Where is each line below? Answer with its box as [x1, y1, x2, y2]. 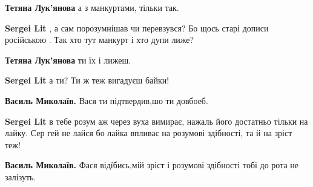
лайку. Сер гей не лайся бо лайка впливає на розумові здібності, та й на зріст [5, 126, 292, 139]
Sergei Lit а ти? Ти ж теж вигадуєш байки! [5, 74, 170, 87]
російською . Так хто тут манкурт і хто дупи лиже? [5, 33, 194, 46]
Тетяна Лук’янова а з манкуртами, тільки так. [5, 1, 179, 13]
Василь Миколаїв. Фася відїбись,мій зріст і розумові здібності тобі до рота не [5, 159, 299, 171]
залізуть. [5, 170, 36, 183]
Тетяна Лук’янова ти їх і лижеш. [5, 53, 131, 66]
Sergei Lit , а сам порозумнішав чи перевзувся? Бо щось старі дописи [5, 21, 269, 34]
